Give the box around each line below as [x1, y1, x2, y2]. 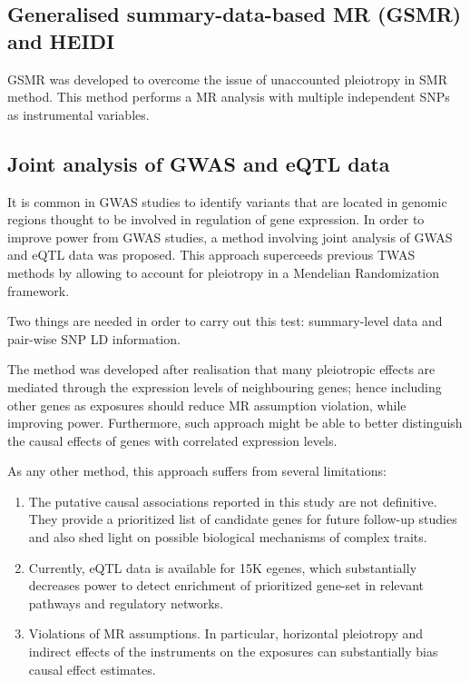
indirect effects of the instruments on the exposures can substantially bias [28, 642, 438, 661]
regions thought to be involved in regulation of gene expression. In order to [7, 210, 425, 229]
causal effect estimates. [28, 659, 156, 678]
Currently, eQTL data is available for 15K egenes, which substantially [28, 558, 417, 577]
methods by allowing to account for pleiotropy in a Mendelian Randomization [7, 262, 439, 282]
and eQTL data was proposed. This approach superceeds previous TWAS [7, 245, 416, 264]
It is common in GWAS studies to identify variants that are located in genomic [7, 192, 447, 211]
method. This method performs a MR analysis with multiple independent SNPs [7, 87, 450, 106]
